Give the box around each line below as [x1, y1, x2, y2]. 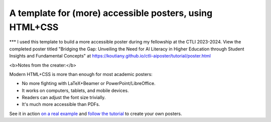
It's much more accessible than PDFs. [22, 101, 100, 107]
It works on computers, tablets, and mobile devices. [22, 87, 129, 93]
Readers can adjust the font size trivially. [22, 94, 106, 100]
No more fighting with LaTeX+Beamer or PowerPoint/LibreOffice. [22, 80, 156, 86]
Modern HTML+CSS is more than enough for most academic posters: [9, 71, 153, 77]
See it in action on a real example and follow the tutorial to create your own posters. [9, 110, 183, 116]
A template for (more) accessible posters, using [9, 7, 213, 18]
